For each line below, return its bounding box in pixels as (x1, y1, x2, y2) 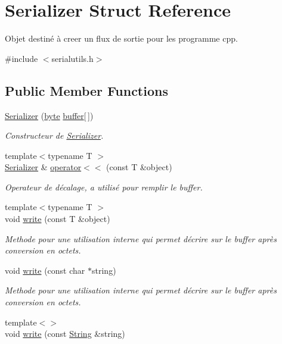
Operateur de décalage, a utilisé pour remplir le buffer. (5, 180, 203, 193)
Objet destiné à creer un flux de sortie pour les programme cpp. (5, 32, 238, 45)
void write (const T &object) (5, 212, 110, 225)
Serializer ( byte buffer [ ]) (5, 109, 94, 121)
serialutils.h (51, 52, 94, 64)
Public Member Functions (5, 81, 168, 99)
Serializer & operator (5, 161, 82, 173)
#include (5, 52, 38, 64)
